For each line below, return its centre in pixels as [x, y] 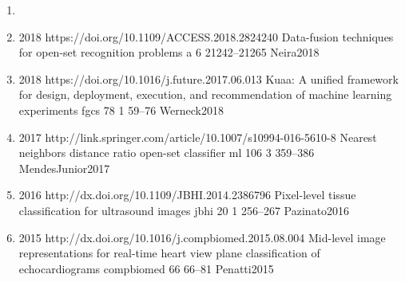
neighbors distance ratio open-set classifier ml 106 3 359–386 [167, 153]
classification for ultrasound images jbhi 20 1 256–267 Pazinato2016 [184, 210]
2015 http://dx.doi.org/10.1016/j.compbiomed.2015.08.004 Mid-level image [202, 237]
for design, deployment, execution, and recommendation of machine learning [205, 94]
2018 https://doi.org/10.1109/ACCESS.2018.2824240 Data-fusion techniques [206, 36]
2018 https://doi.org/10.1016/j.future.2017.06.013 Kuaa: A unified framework [208, 78]
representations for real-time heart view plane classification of [169, 253]
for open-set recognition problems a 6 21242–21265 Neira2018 [169, 52]
